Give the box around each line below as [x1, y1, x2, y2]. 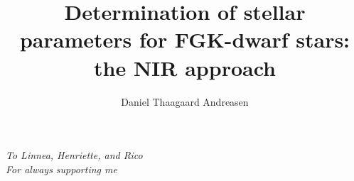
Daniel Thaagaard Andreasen [121, 94, 249, 109]
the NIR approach [94, 53, 276, 82]
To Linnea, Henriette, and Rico [6, 148, 143, 163]
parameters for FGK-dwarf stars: [19, 25, 350, 54]
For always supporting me [6, 161, 117, 176]
